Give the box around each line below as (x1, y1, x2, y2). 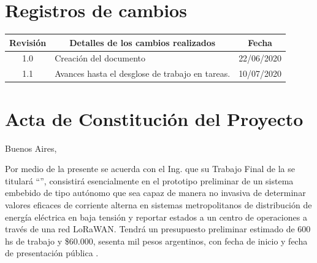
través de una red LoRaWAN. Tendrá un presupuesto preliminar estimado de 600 (5, 222, 311, 235)
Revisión (9, 36, 47, 49)
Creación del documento (55, 52, 146, 65)
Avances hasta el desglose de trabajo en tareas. (55, 67, 231, 80)
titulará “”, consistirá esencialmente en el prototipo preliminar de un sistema (5, 174, 294, 187)
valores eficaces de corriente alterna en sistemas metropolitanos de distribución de (5, 198, 312, 211)
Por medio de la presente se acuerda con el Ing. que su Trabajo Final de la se (5, 162, 295, 175)
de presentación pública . (5, 246, 99, 259)
